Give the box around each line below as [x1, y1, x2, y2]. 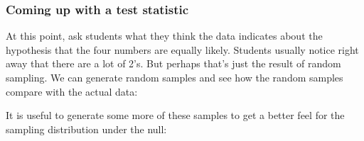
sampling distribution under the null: [6, 121, 167, 136]
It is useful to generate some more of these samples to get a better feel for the [6, 108, 345, 123]
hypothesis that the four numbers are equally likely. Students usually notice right [6, 42, 359, 57]
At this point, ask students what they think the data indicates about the [6, 28, 323, 43]
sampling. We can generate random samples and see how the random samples [6, 70, 343, 84]
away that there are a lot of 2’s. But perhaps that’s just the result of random [6, 56, 341, 71]
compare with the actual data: [6, 84, 138, 98]
